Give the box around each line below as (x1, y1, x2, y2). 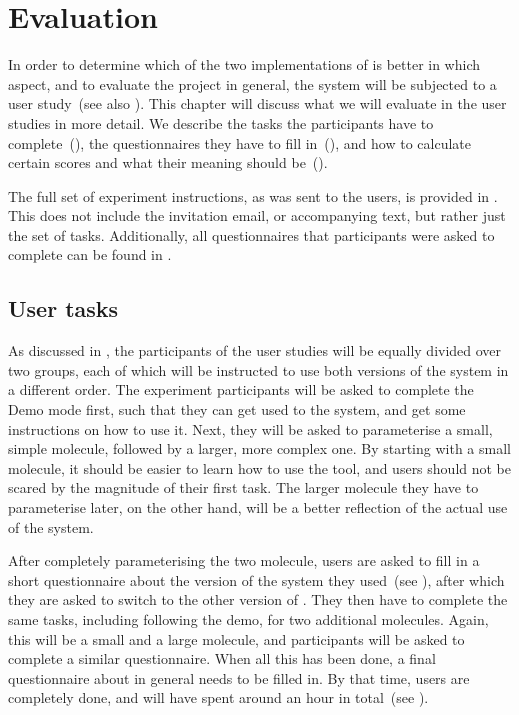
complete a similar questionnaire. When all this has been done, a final (8, 648, 436, 669)
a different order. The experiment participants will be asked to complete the (8, 379, 474, 400)
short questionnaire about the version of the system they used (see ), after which (8, 569, 505, 590)
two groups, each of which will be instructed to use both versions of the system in (8, 359, 509, 380)
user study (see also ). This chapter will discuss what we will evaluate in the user (8, 93, 507, 114)
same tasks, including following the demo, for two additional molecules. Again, (8, 608, 489, 629)
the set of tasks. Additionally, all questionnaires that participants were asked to (8, 224, 495, 245)
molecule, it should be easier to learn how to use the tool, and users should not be (8, 457, 512, 478)
